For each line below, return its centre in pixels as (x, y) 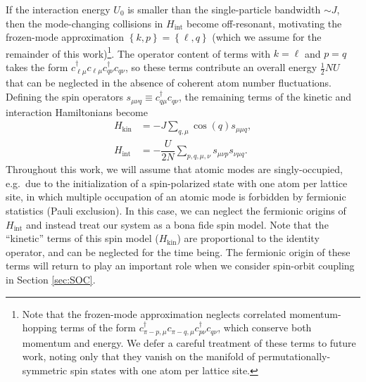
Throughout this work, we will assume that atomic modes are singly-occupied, (174, 169)
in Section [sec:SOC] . (51, 279)
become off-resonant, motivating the (264, 23)
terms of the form (98, 327)
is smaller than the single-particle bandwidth (224, 9)
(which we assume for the (267, 37)
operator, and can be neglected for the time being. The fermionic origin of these (178, 252)
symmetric (45, 370)
